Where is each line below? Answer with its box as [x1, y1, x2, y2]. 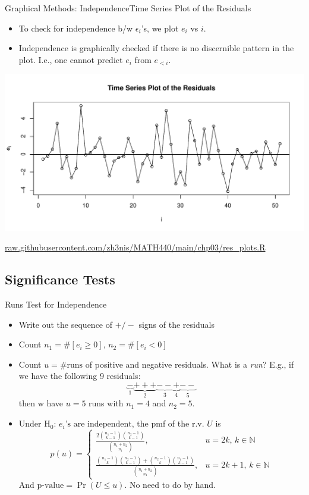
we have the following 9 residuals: [18, 369, 141, 382]
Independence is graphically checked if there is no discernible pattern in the [18, 42, 294, 54]
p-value [37, 481, 64, 490]
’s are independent [65, 420, 132, 429]
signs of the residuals [138, 318, 215, 330]
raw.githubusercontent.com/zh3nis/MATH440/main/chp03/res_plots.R [5, 241, 266, 253]
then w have [18, 397, 64, 409]
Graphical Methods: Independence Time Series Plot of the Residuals [5, 2, 251, 14]
